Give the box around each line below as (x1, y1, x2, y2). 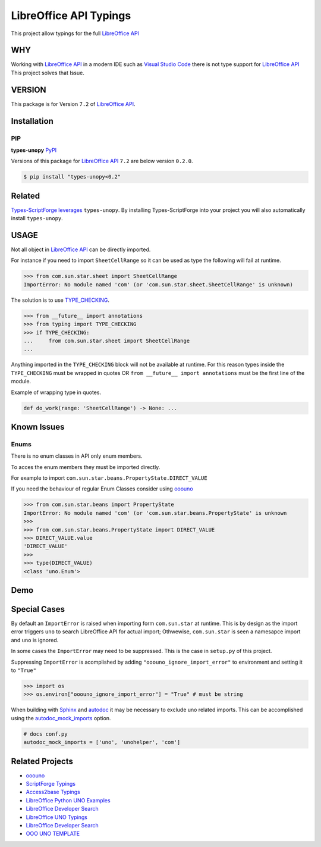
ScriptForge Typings (26, 780, 75, 787)
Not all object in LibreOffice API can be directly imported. (11, 246, 151, 253)
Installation (11, 116, 53, 126)
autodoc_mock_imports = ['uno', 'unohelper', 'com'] (23, 739, 181, 746)
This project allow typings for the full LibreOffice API (11, 30, 140, 37)
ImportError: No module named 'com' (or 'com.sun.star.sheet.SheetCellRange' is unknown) (23, 281, 294, 288)
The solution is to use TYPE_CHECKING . (11, 296, 110, 304)
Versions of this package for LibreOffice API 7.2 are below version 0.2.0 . (11, 158, 193, 165)
